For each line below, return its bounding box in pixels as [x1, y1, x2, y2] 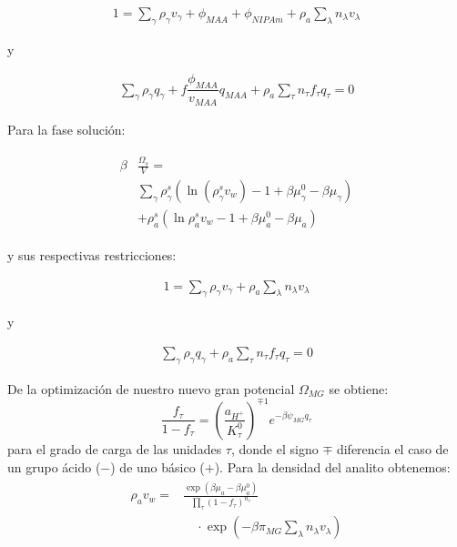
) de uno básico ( [110, 457, 205, 476]
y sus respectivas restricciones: [7, 246, 177, 264]
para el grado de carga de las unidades [7, 439, 222, 458]
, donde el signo [230, 439, 319, 458]
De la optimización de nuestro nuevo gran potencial [7, 379, 295, 398]
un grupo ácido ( [7, 457, 101, 476]
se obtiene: [329, 379, 389, 398]
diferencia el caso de [336, 439, 449, 458]
